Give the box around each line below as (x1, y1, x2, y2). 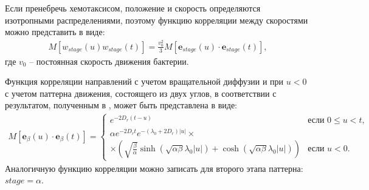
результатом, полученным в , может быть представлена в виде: (5, 99, 238, 111)
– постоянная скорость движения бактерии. (29, 54, 189, 67)
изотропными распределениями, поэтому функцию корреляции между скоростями (5, 13, 308, 26)
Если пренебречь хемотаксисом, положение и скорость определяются (5, 2, 261, 14)
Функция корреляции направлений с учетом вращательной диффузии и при (5, 75, 284, 88)
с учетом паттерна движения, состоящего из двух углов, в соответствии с (5, 87, 277, 99)
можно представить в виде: (5, 25, 105, 38)
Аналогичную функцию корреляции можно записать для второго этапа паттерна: (5, 162, 303, 174)
